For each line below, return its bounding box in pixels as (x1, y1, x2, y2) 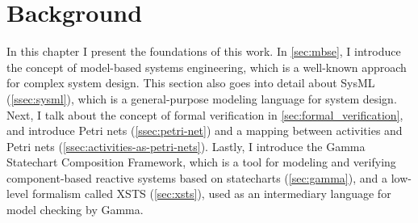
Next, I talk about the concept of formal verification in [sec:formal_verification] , (6, 106, 403, 123)
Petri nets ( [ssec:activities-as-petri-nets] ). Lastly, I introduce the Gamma (6, 137, 366, 154)
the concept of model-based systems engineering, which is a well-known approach (6, 58, 407, 75)
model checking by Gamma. (6, 201, 144, 218)
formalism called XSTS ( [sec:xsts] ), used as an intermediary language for (31, 185, 391, 202)
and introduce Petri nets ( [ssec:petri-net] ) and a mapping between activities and (6, 122, 403, 139)
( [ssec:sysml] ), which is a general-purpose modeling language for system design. (6, 90, 397, 107)
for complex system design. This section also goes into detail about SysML (6, 74, 375, 91)
